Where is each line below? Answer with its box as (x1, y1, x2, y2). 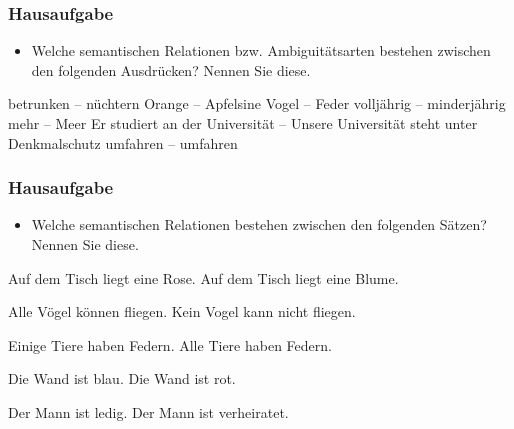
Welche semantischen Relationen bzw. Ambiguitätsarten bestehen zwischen (31, 40, 491, 61)
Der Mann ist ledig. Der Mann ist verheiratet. (8, 401, 289, 422)
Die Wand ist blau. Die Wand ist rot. (8, 368, 236, 389)
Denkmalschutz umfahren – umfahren (8, 132, 238, 153)
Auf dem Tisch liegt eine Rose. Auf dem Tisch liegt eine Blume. (8, 267, 399, 288)
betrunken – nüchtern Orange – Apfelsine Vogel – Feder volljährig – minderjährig (8, 93, 506, 114)
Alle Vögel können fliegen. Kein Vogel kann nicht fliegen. (8, 301, 356, 322)
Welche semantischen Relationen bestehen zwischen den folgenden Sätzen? (31, 214, 487, 235)
